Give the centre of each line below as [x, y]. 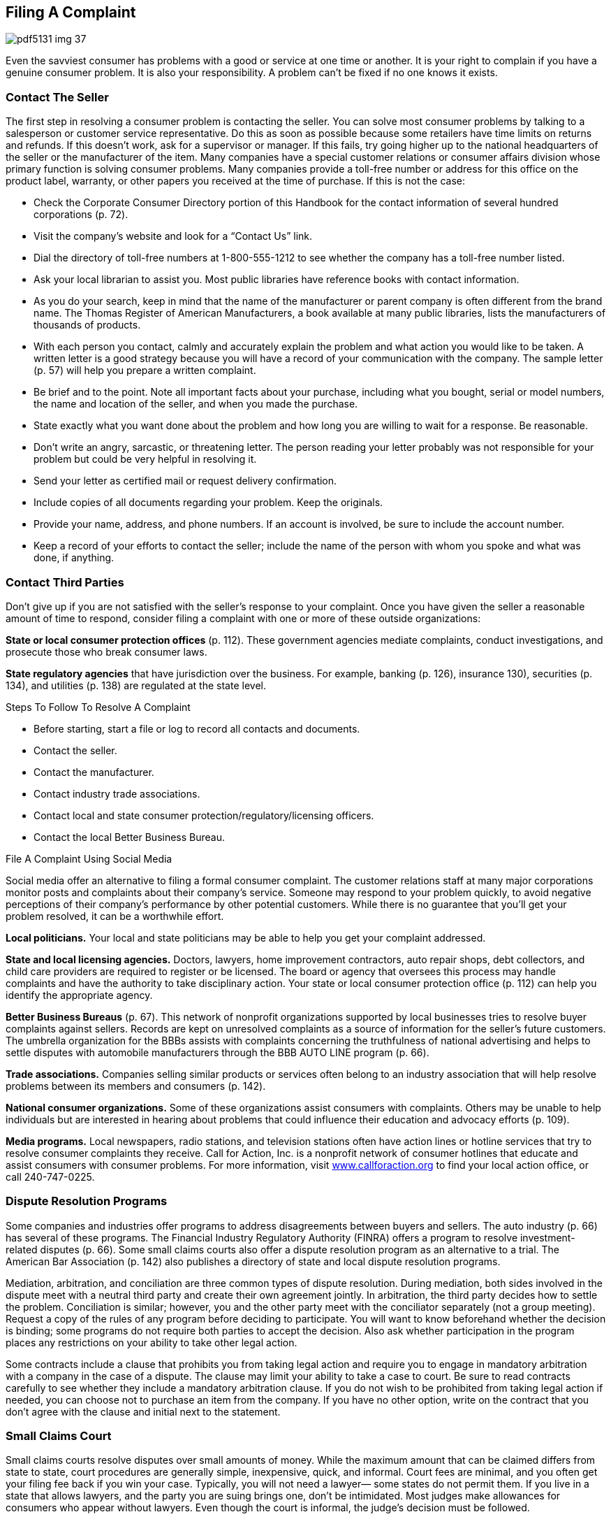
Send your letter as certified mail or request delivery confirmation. [185, 481]
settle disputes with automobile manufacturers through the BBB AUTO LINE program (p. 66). [218, 1052]
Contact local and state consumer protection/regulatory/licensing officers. [204, 815]
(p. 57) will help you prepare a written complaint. [145, 370]
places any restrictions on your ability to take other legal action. [152, 1342]
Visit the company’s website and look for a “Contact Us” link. [173, 236]
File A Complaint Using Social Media [89, 858]
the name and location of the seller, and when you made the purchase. [196, 404]
